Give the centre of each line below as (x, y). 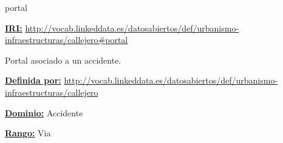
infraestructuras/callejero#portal (66, 40)
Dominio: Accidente (44, 112)
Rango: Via (28, 133)
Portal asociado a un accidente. (63, 60)
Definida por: (33, 80)
